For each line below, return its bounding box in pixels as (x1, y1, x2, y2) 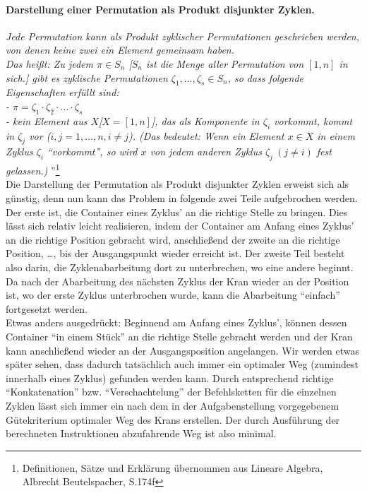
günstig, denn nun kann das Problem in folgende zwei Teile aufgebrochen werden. (6, 191, 358, 205)
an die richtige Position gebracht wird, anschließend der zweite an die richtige (6, 232, 340, 246)
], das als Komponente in (151, 113, 260, 128)
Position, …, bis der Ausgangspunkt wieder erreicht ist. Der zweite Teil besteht (6, 246, 345, 261)
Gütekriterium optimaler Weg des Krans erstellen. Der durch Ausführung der (6, 412, 340, 427)
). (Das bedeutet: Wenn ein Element (128, 128, 284, 143)
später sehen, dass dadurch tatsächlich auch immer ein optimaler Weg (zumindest (6, 357, 359, 372)
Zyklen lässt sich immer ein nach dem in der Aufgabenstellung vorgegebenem (6, 398, 339, 412)
